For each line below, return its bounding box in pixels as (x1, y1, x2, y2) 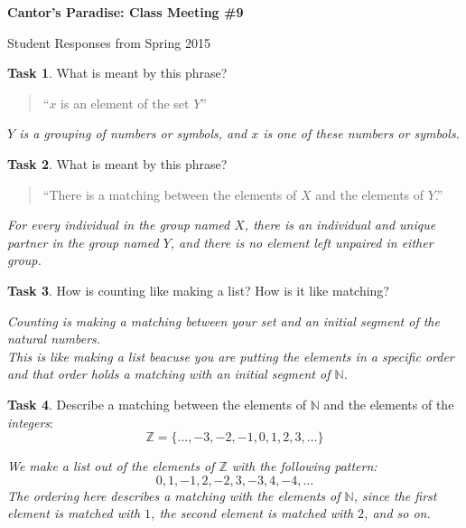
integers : (7, 412, 53, 431)
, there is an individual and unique (244, 215, 436, 234)
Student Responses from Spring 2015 (7, 33, 210, 52)
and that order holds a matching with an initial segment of (7, 364, 331, 383)
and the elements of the (323, 394, 454, 413)
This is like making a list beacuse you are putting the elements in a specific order (7, 346, 454, 365)
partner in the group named (7, 232, 159, 251)
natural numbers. (7, 329, 101, 348)
